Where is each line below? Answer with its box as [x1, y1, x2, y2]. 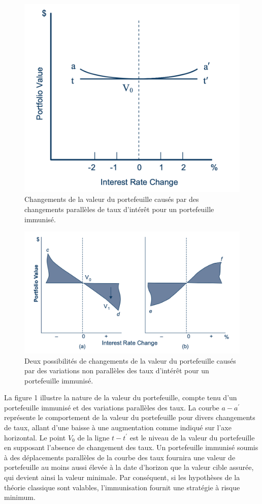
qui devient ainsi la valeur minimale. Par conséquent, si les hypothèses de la [4, 472, 240, 483]
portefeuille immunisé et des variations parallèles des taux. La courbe [4, 402, 219, 412]
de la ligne [77, 432, 110, 442]
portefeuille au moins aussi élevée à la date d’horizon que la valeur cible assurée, [4, 462, 254, 472]
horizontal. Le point [4, 432, 66, 442]
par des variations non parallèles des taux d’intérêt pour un [24, 365, 209, 376]
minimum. [4, 492, 36, 502]
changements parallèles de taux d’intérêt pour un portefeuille [24, 203, 214, 214]
